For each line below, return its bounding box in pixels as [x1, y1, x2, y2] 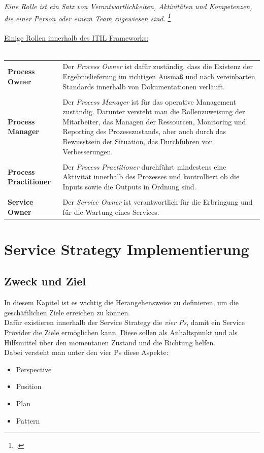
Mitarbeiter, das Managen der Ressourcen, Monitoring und [62, 116, 246, 126]
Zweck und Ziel [4, 273, 86, 289]
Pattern [16, 415, 40, 426]
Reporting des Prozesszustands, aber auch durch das [62, 126, 226, 137]
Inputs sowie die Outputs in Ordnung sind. [62, 181, 196, 191]
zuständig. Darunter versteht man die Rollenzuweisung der [62, 106, 245, 117]
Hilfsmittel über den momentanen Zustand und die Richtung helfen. [4, 337, 216, 347]
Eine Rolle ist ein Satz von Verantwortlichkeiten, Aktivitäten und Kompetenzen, [4, 1, 252, 11]
